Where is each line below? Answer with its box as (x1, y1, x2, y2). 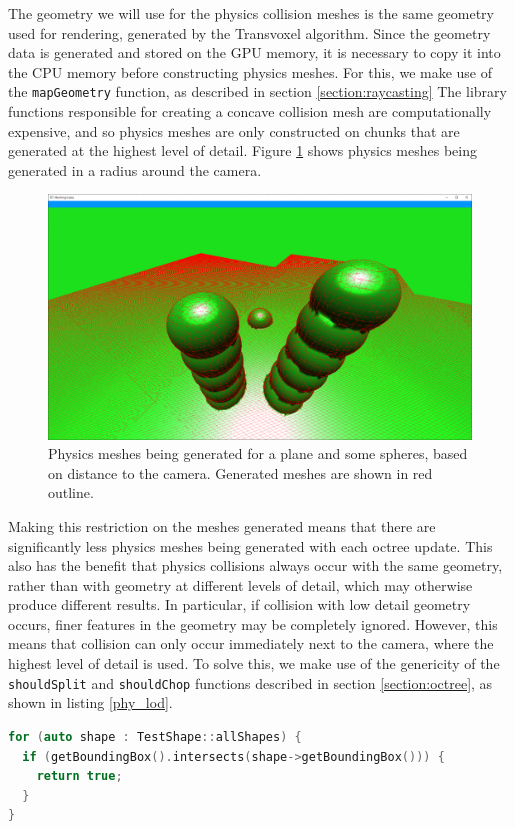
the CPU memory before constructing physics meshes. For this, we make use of (8, 61, 493, 82)
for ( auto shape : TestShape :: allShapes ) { (8, 729, 302, 744)
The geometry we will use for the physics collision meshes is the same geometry (8, 3, 494, 23)
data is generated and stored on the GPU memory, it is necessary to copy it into (8, 42, 501, 63)
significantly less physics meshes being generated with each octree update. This (8, 535, 493, 556)
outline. (48, 482, 94, 503)
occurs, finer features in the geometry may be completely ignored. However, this (8, 613, 498, 634)
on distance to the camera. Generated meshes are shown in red (48, 462, 433, 483)
